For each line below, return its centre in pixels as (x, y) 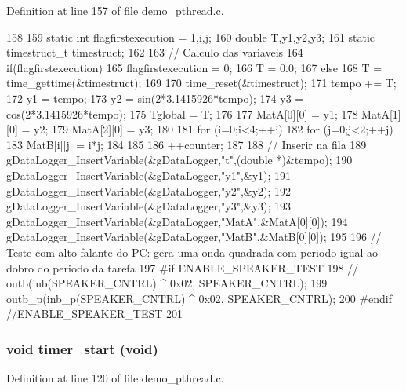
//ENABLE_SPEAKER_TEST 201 (95, 314)
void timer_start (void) (82, 348)
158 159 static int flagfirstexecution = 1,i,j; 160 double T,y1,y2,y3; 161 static (191, 37)
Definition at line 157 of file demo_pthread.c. (115, 10)
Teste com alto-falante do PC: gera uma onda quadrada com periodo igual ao (192, 252)
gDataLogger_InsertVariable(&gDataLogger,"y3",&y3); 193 (149, 206)
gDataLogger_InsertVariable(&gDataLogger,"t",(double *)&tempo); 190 (179, 160)
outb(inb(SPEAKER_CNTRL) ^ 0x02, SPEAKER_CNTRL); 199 (167, 283)
